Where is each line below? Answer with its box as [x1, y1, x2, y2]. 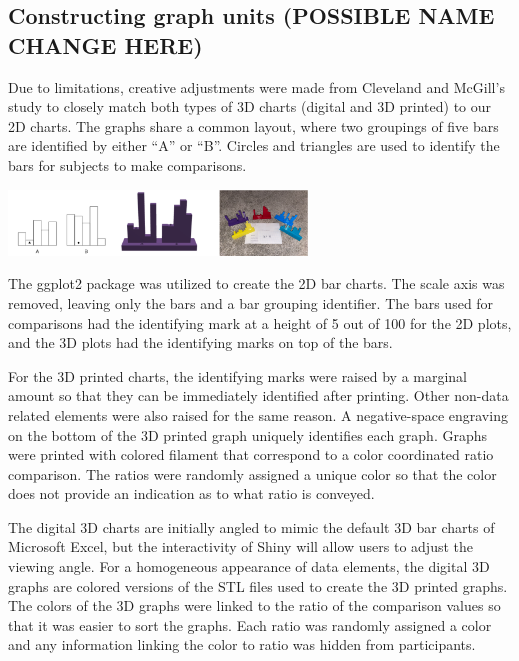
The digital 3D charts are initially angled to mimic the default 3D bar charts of [8, 516, 495, 537]
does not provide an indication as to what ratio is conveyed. [8, 483, 375, 504]
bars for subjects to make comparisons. [8, 154, 247, 175]
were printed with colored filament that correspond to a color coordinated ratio [8, 444, 494, 465]
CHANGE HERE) [8, 29, 203, 60]
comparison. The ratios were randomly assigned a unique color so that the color [8, 463, 497, 484]
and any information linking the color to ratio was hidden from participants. [8, 634, 476, 655]
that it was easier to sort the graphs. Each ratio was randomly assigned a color [8, 614, 492, 635]
